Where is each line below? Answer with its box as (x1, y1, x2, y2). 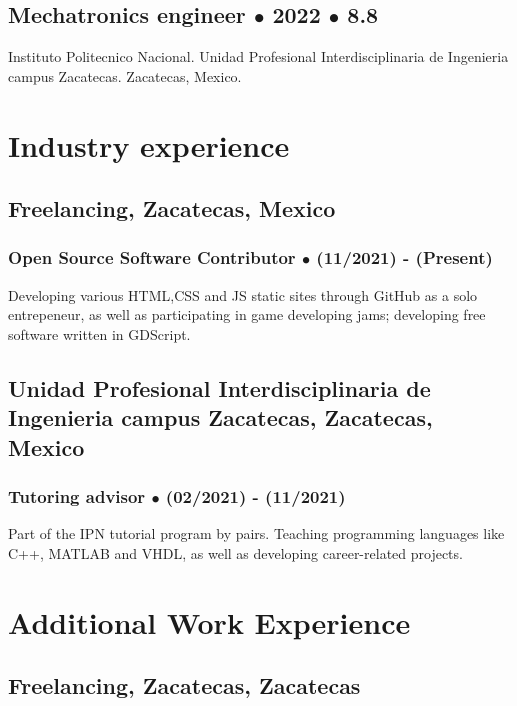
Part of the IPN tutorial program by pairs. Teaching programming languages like (8, 523, 505, 544)
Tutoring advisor (8, 484, 146, 509)
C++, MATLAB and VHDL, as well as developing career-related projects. (8, 542, 463, 563)
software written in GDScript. (8, 323, 191, 344)
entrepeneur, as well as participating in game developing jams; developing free (8, 304, 486, 325)
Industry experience (8, 124, 290, 165)
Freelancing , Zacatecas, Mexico (8, 193, 336, 224)
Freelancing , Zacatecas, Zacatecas (8, 670, 361, 701)
